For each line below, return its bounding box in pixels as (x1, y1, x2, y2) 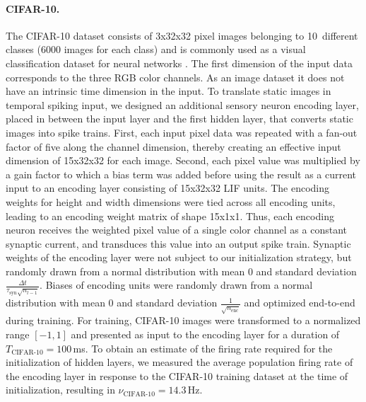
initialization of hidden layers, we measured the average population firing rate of (6, 355, 353, 369)
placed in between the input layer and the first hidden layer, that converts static (6, 111, 353, 126)
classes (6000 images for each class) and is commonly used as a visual (6, 42, 306, 57)
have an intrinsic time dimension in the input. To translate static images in (6, 84, 331, 98)
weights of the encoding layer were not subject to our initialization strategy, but (6, 250, 352, 265)
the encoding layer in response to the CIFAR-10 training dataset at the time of (6, 368, 348, 383)
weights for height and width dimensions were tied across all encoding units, (6, 194, 336, 209)
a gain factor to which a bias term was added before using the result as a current (6, 166, 357, 181)
